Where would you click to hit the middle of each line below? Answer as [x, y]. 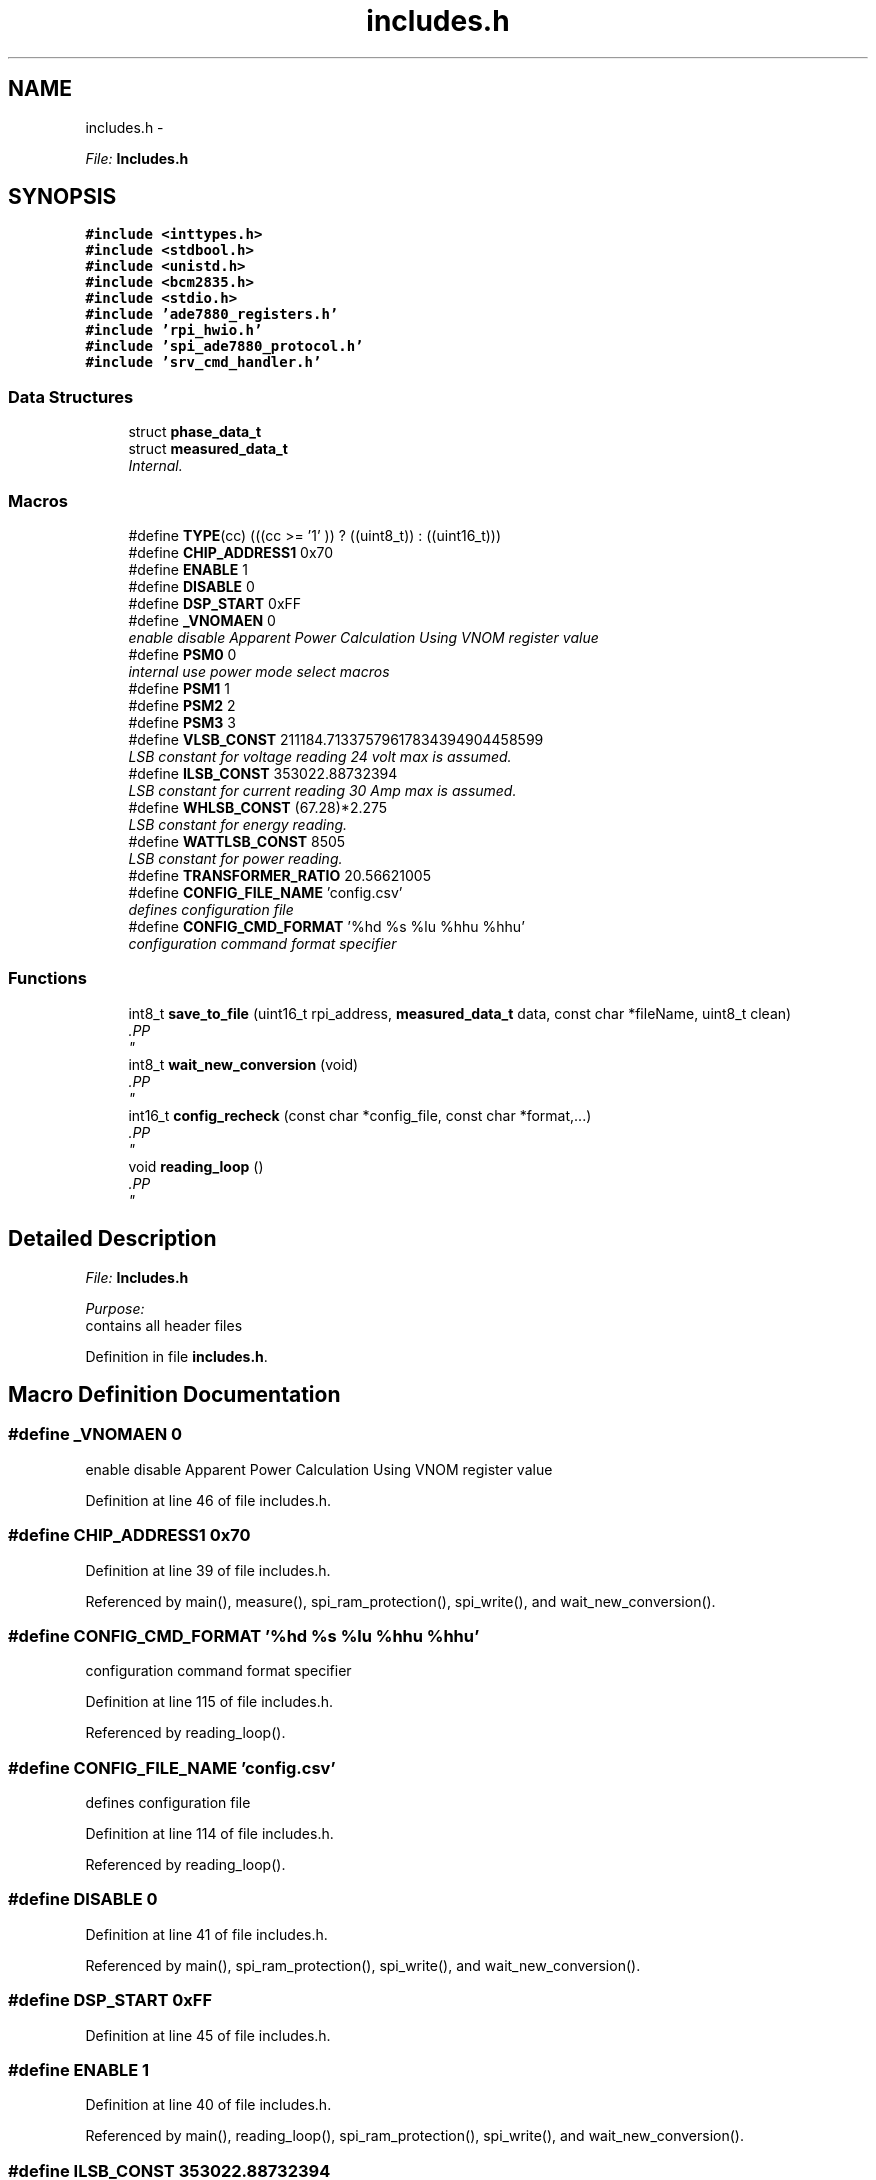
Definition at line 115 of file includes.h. [209, 1702]
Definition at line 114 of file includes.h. [209, 1833]
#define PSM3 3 [182, 722]
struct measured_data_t [208, 449]
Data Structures [71, 396]
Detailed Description [112, 1239]
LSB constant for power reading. [235, 858]
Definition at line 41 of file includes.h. [206, 1934]
